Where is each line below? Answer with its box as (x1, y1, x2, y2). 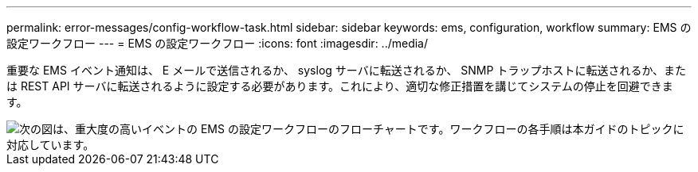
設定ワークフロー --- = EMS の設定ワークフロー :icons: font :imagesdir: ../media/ (6, 36, 429, 50)
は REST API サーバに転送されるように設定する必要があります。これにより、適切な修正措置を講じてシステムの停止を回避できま (6, 79, 673, 93)
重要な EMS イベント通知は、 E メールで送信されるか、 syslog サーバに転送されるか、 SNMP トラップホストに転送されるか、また (6, 63, 687, 77)
